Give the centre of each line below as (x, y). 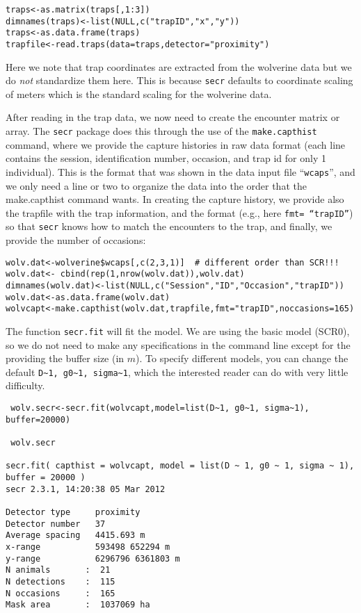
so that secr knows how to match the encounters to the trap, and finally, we (169, 226)
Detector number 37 (56, 524)
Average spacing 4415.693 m (75, 536)
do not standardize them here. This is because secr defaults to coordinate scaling (179, 80)
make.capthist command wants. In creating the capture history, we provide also (175, 199)
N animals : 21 (58, 570)
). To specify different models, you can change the (242, 358)
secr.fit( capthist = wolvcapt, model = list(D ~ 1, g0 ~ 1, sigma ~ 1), (180, 466)
